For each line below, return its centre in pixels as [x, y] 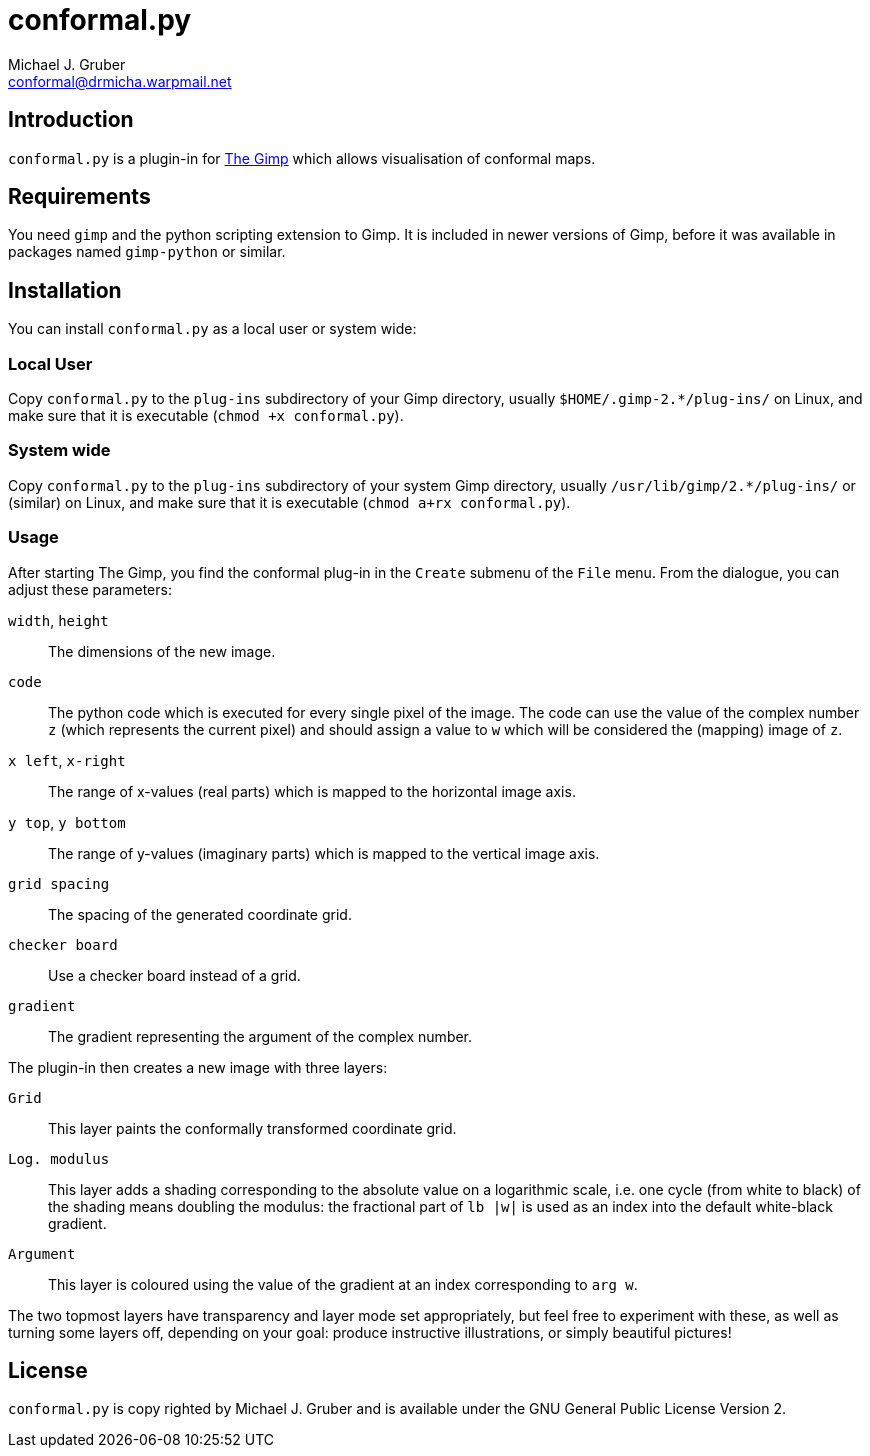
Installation [65, 290]
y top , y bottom [67, 822]
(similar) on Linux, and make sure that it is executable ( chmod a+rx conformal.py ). [289, 502]
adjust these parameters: [90, 589]
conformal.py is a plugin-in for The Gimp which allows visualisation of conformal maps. [302, 158]
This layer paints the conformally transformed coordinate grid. [252, 1128]
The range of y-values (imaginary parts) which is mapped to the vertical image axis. [324, 853]
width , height [58, 620]
